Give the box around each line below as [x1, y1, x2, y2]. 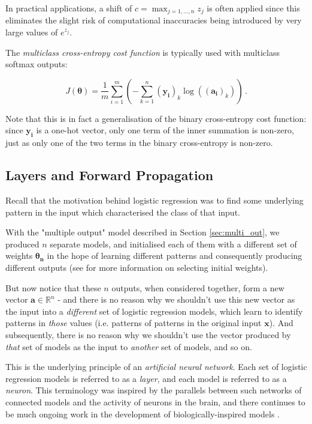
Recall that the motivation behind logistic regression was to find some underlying [5, 194, 304, 207]
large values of [5, 26, 58, 38]
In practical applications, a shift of [5, 2, 132, 14]
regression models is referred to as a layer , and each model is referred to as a [5, 372, 287, 384]
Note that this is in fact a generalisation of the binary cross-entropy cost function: [5, 112, 307, 124]
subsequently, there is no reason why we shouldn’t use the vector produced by [5, 328, 291, 341]
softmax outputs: [5, 58, 68, 70]
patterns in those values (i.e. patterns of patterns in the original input [5, 316, 262, 329]
